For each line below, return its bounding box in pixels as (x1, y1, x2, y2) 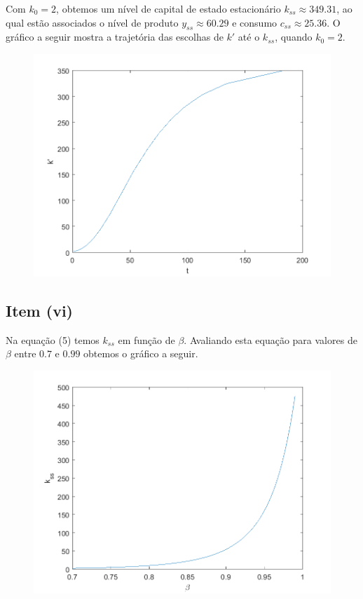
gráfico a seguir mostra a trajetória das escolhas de (6, 29, 224, 44)
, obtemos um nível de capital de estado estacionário (56, 1, 281, 15)
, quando (275, 29, 313, 44)
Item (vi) (6, 299, 73, 321)
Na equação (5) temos (6, 332, 100, 347)
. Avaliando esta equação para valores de (184, 332, 357, 347)
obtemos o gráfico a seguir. (83, 346, 198, 361)
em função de (118, 332, 175, 347)
